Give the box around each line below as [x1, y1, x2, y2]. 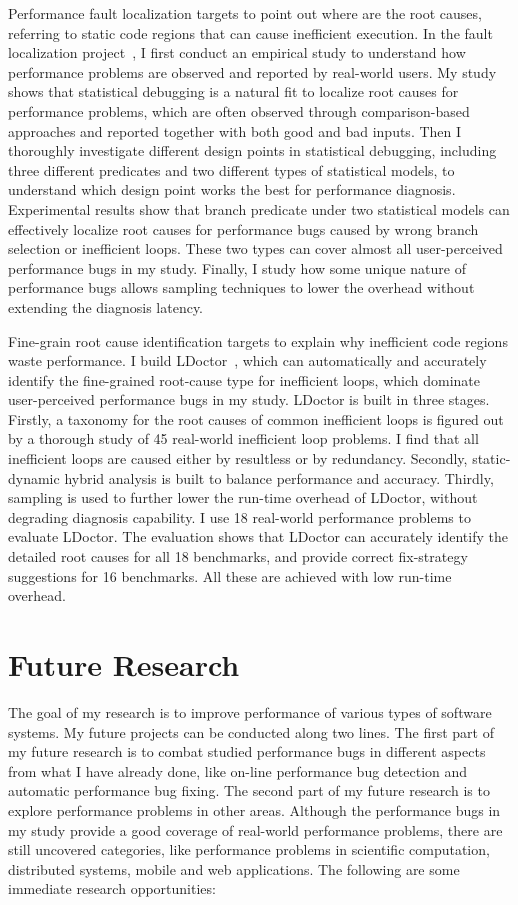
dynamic [8, 467, 60, 488]
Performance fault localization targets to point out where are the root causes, [8, 3, 482, 23]
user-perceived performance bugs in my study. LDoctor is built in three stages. [8, 389, 490, 410]
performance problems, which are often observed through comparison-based [8, 100, 470, 121]
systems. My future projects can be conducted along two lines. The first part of [8, 721, 494, 742]
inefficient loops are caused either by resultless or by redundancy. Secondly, [8, 448, 468, 469]
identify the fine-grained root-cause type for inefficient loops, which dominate [8, 369, 481, 390]
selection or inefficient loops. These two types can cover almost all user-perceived [8, 238, 503, 259]
